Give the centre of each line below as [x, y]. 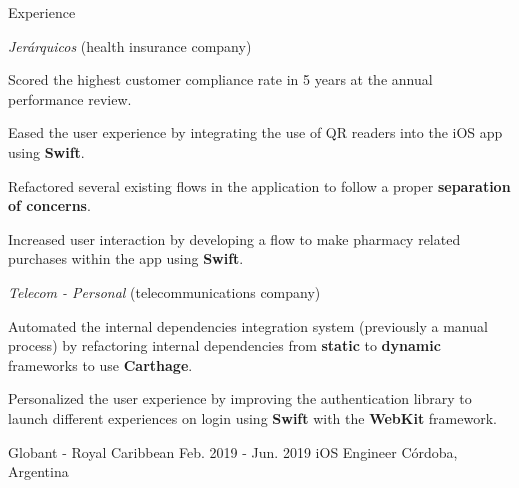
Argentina [38, 471]
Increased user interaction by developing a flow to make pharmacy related [234, 238]
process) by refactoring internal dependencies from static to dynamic [224, 345]
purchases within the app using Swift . [126, 258]
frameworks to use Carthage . [100, 364]
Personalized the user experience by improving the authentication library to [240, 398]
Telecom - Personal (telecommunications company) [164, 291]
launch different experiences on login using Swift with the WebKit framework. [252, 417]
